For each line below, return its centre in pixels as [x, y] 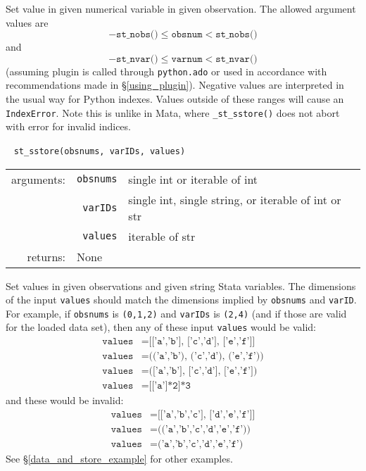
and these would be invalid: [65, 400]
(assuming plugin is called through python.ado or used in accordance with [166, 71]
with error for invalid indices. [68, 126]
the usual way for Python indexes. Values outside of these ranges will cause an [175, 99]
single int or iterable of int [193, 179]
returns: [46, 256]
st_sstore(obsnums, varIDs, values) [100, 151]
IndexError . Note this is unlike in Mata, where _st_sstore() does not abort [173, 112]
